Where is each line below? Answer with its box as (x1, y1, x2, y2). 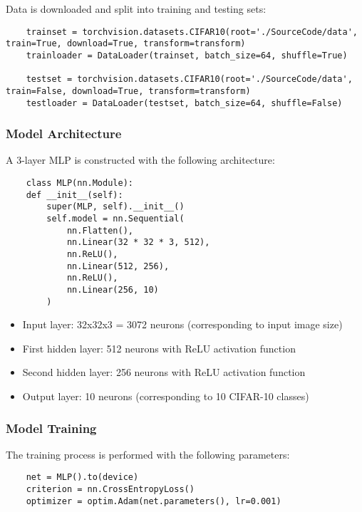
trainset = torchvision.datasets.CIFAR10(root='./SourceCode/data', (26, 26, 358, 37)
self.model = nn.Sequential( (46, 213, 185, 224)
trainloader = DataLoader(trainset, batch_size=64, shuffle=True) (26, 50, 348, 61)
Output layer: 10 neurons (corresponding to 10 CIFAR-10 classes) (22, 389, 309, 403)
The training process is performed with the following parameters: (6, 446, 290, 461)
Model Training (6, 419, 97, 437)
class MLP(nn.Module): (26, 178, 133, 188)
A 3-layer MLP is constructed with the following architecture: (6, 152, 275, 167)
